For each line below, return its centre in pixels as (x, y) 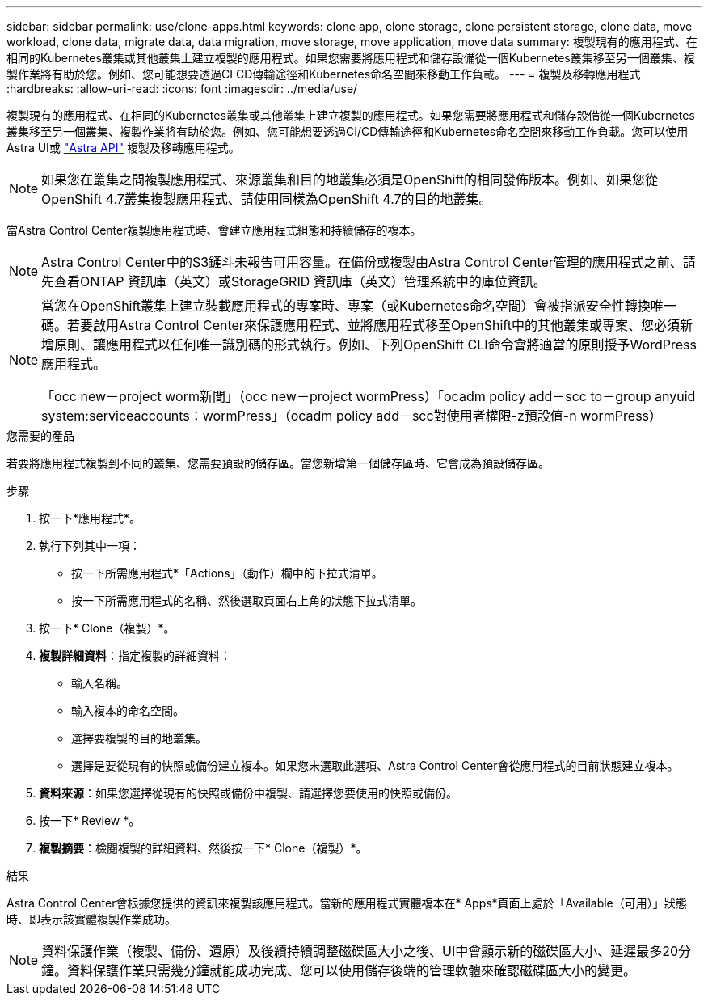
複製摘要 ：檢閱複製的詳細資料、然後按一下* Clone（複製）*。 (203, 848)
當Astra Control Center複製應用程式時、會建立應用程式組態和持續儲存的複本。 (214, 230)
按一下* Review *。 (90, 820)
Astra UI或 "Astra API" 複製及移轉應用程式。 (123, 148)
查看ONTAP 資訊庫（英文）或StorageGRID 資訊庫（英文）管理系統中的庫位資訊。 (300, 281)
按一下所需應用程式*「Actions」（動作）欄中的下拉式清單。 (227, 573)
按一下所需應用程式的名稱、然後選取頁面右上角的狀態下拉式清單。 (247, 600)
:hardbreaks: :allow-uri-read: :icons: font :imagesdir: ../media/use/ (182, 89)
